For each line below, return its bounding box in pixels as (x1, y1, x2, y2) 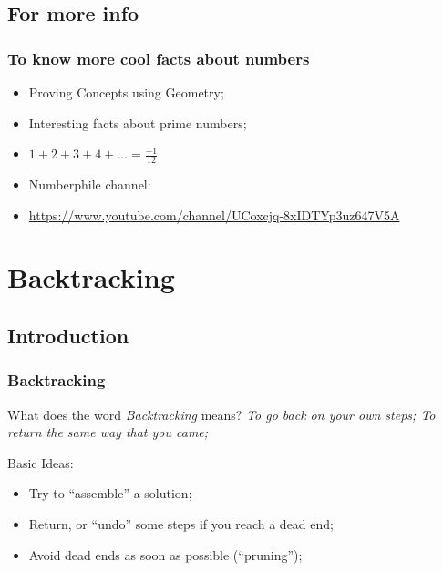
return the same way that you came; (7, 423, 209, 442)
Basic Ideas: (7, 453, 74, 472)
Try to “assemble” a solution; (28, 484, 192, 503)
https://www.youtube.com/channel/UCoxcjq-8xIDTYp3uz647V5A (28, 205, 400, 224)
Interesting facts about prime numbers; (28, 113, 247, 132)
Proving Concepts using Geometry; (28, 83, 224, 101)
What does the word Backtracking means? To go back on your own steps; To (7, 404, 436, 423)
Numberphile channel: (28, 175, 151, 194)
